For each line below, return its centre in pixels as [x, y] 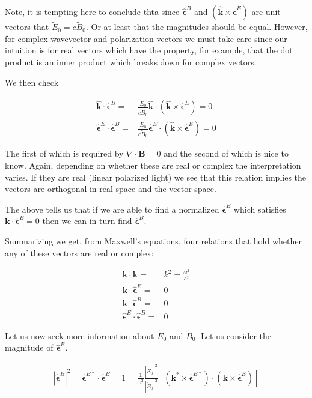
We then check [32, 82]
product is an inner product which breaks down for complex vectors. [131, 62]
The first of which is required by [64, 153]
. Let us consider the [234, 335]
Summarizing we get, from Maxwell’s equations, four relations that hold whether [153, 240]
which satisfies [260, 209]
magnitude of [29, 347]
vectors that [27, 27]
